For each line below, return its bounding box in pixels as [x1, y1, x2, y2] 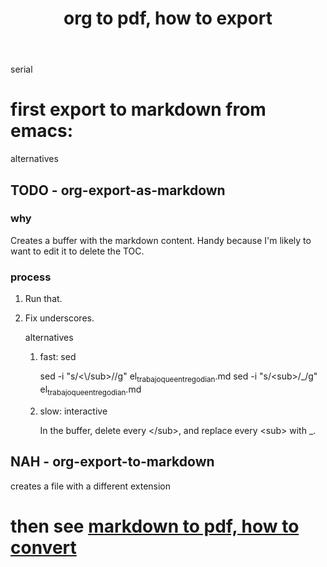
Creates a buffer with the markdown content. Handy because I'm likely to [10, 234, 312, 246]
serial [10, 63, 33, 76]
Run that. [24, 293, 63, 305]
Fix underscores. [24, 312, 95, 324]
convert [10, 536, 77, 559]
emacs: [10, 120, 73, 142]
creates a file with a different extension [10, 480, 172, 492]
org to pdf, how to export [63, 7, 273, 30]
